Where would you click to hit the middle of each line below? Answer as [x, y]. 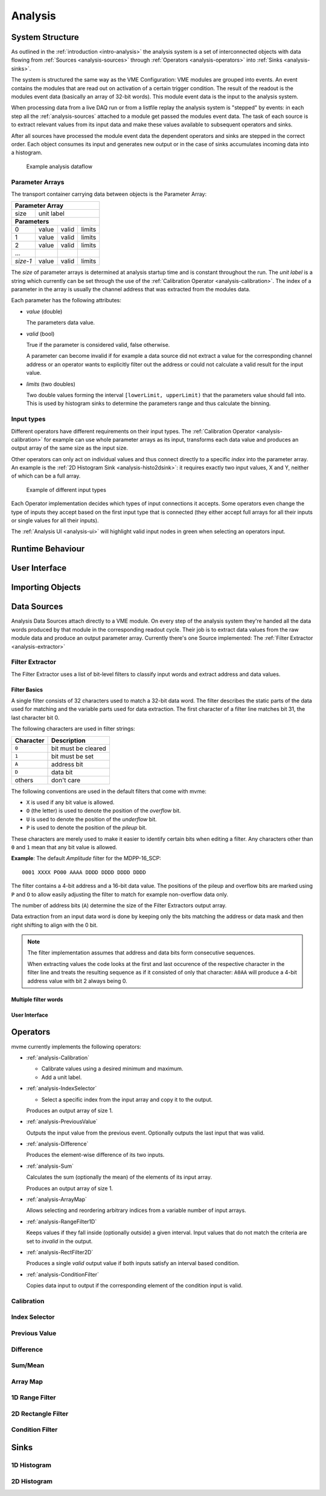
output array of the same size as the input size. [69, 448]
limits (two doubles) [51, 384]
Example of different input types [66, 490]
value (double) [44, 311]
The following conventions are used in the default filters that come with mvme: [109, 791]
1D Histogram [31, 1465]
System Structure [45, 37]
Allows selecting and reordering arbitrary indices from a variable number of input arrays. [136, 1210]
